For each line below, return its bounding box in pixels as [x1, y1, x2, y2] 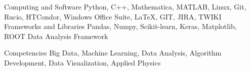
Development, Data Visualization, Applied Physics [4, 57, 161, 67]
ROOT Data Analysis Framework [4, 30, 108, 41]
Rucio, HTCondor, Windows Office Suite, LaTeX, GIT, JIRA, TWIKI [4, 11, 222, 21]
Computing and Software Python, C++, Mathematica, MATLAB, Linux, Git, [4, 1, 246, 11]
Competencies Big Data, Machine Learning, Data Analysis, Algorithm [4, 47, 222, 58]
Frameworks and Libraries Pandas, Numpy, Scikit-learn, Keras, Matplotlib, [4, 21, 237, 31]
